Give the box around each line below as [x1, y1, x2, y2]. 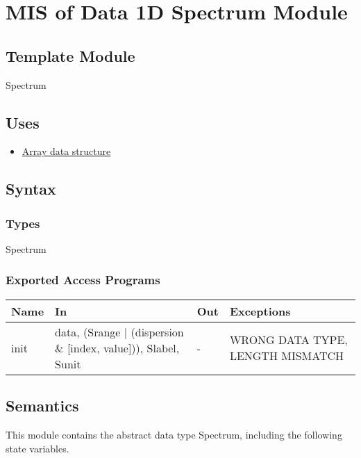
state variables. [6, 441, 69, 455]
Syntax [6, 178, 56, 199]
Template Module [6, 44, 135, 66]
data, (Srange [55, 323, 121, 340]
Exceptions [229, 302, 291, 319]
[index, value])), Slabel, [67, 339, 180, 356]
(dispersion [131, 323, 184, 340]
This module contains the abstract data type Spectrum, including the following [6, 427, 342, 441]
